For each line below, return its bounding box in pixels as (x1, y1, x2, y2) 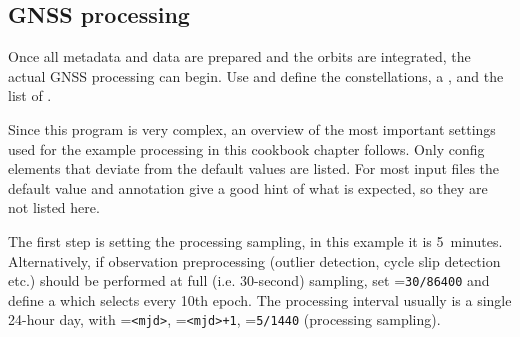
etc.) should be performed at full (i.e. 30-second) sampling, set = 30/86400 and (8, 270, 490, 291)
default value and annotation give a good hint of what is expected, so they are (8, 177, 488, 198)
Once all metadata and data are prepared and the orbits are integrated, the (8, 46, 471, 67)
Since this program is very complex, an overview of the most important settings (8, 118, 496, 139)
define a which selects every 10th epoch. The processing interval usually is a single (8, 289, 512, 310)
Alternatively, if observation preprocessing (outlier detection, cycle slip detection (8, 250, 501, 271)
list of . (8, 85, 52, 106)
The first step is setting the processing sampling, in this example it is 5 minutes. (8, 230, 503, 251)
